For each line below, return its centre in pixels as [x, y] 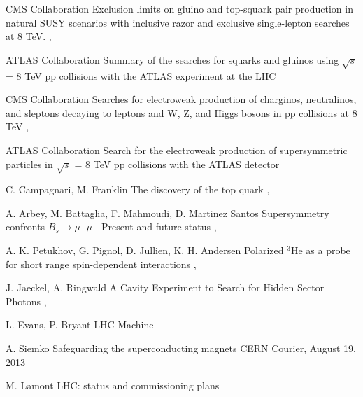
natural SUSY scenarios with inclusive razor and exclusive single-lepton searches [178, 22]
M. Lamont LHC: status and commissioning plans [113, 385]
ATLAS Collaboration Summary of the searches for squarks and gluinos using [172, 59]
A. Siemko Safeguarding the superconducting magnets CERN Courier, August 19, [181, 348]
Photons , [26, 301]
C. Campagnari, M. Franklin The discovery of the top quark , [138, 189]
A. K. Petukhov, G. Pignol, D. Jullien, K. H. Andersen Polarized [145, 250]
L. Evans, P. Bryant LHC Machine [80, 325]
